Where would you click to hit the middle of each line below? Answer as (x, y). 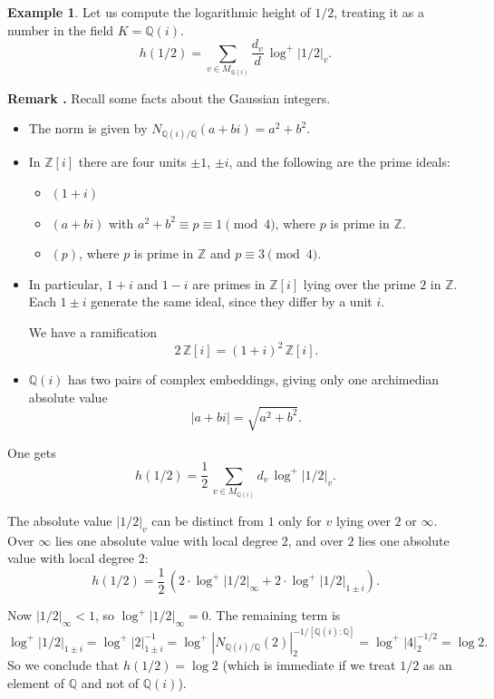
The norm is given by (88, 128)
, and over (315, 540)
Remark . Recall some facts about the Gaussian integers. (169, 97)
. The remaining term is (274, 615)
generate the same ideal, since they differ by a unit (232, 301)
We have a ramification (93, 331)
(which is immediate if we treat (309, 665)
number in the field (61, 29)
